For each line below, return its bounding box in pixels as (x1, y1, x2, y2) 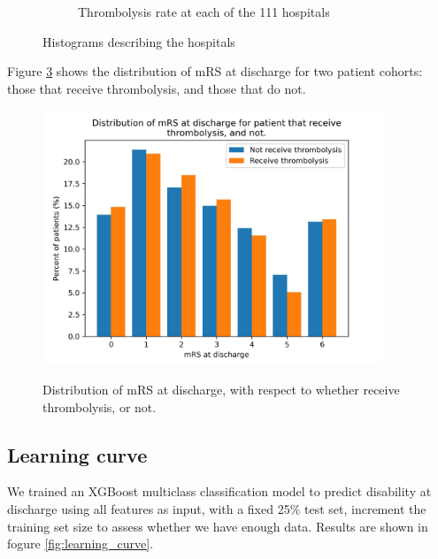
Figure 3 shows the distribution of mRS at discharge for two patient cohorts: (7, 62, 423, 80)
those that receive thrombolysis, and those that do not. (7, 79, 306, 97)
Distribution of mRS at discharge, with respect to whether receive (42, 379, 400, 398)
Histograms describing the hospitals (42, 32, 235, 50)
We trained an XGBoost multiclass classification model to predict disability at (7, 482, 432, 501)
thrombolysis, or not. (42, 397, 157, 416)
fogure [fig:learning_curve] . (7, 534, 154, 553)
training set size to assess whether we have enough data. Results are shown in (7, 517, 428, 535)
